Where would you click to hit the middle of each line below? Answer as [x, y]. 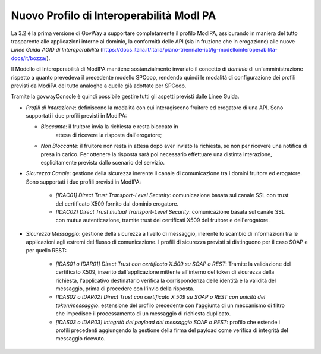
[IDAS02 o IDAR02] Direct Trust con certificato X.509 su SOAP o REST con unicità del [160, 297]
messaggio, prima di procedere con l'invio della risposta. [125, 289]
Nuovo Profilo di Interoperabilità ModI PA [114, 15]
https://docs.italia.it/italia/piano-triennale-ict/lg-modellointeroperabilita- [190, 50]
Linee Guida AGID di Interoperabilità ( [57, 50]
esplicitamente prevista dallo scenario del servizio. [103, 163]
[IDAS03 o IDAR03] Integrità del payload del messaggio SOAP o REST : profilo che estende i [168, 322]
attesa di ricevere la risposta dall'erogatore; [109, 135]
